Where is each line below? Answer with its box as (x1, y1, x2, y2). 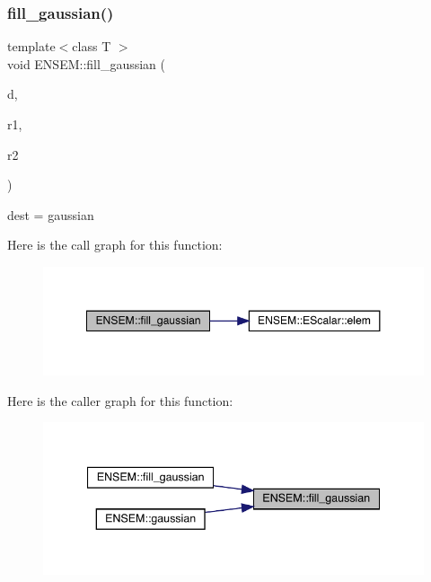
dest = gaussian (7, 205, 94, 224)
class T (72, 37, 111, 56)
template (7, 37, 56, 56)
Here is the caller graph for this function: (7, 391, 233, 410)
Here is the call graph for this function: (7, 235, 223, 254)
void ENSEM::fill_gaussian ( (7, 54, 165, 73)
